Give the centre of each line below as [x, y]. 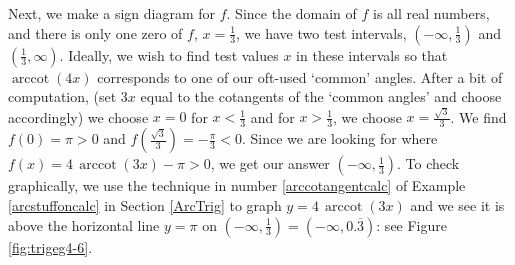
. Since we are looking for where [339, 138]
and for [272, 116]
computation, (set [62, 96]
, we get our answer [270, 163]
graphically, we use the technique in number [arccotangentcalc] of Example [237, 185]
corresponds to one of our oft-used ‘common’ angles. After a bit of [300, 76]
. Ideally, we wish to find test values [169, 54]
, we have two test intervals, [321, 32]
